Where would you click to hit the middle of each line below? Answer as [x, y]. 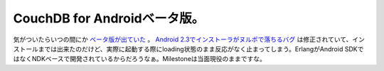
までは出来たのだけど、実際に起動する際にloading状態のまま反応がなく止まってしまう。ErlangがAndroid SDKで [201, 49]
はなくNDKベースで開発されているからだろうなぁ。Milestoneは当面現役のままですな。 [140, 59]
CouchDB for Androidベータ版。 [109, 18]
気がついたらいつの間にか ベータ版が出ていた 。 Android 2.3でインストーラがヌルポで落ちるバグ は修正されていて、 [183, 39]
